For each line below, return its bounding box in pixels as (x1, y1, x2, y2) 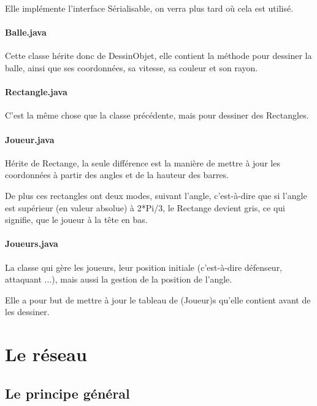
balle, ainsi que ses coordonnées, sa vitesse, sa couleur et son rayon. (5, 61, 258, 74)
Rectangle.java (5, 85, 67, 98)
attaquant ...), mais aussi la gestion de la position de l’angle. (5, 273, 232, 286)
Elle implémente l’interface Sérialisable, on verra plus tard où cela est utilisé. (5, 2, 294, 14)
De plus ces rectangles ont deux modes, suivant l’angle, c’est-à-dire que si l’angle (5, 189, 307, 201)
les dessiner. (5, 305, 50, 318)
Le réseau (5, 342, 87, 367)
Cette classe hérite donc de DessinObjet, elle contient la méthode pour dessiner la (5, 49, 312, 62)
